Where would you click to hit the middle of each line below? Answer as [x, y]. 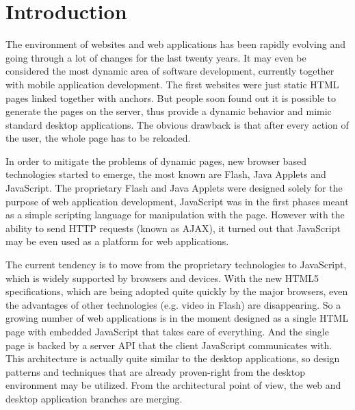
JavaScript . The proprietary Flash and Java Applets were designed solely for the [174, 188]
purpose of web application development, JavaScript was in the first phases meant [177, 201]
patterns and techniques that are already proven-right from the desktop [155, 371]
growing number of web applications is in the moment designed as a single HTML [177, 318]
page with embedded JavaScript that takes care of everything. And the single [167, 331]
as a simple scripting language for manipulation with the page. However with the [175, 215]
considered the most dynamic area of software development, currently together [170, 71]
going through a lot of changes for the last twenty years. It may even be [156, 57]
